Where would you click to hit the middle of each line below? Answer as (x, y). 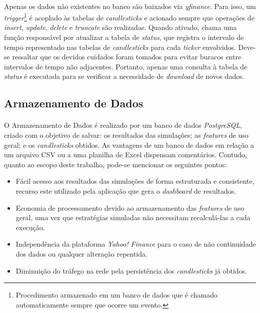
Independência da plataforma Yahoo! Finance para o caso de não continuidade (136, 244)
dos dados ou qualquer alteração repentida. (81, 253)
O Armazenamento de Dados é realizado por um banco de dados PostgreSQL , (123, 125)
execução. (30, 227)
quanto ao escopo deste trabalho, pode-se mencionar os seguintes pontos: (115, 164)
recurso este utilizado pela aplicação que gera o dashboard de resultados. (126, 190)
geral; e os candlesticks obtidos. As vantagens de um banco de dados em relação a (129, 145)
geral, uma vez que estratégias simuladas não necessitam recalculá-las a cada (133, 217)
